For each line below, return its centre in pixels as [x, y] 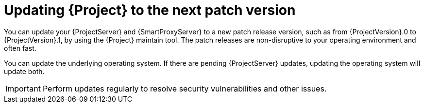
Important [23, 88]
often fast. [20, 48]
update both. [24, 71]
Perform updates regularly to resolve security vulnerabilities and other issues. [185, 88]
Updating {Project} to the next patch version [150, 10]
